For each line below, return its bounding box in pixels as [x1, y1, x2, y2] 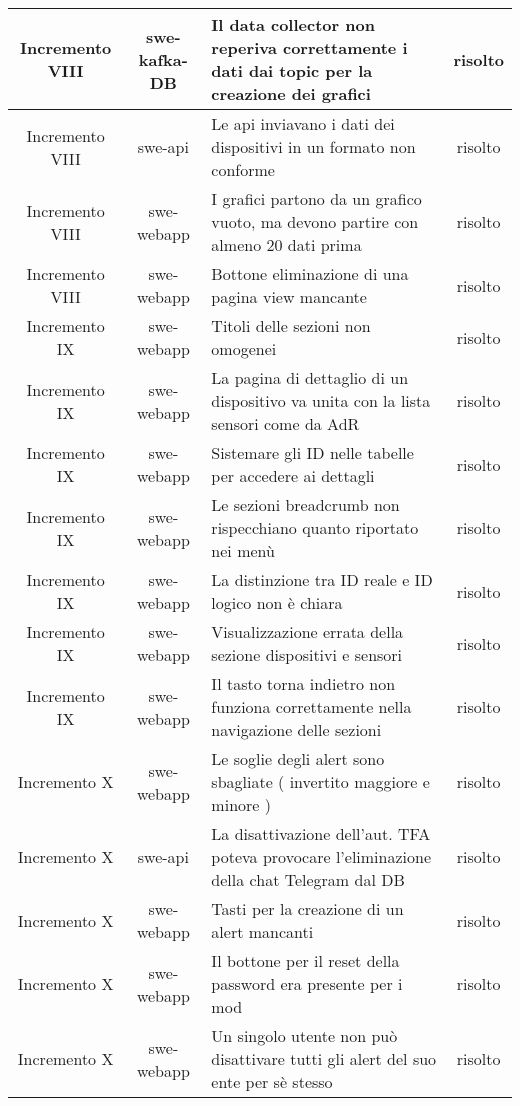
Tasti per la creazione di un [211, 897, 404, 920]
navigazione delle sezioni [211, 718, 382, 741]
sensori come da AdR [211, 412, 360, 435]
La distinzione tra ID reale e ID [211, 568, 433, 591]
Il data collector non [211, 13, 375, 36]
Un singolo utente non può [211, 1024, 398, 1047]
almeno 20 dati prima [211, 233, 362, 256]
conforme [211, 158, 275, 181]
